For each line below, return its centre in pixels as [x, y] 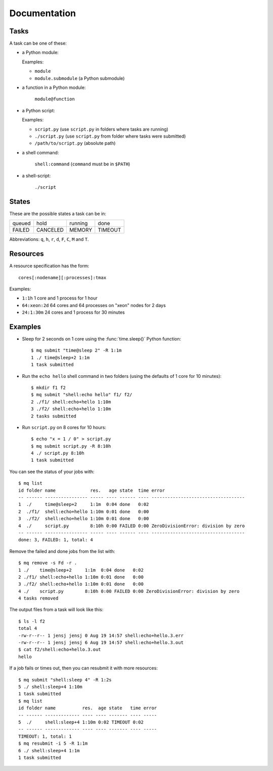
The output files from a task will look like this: [56, 610]
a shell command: [40, 152]
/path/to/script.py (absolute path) [75, 143]
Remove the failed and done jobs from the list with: [62, 551]
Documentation [43, 13]
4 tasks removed [38, 598]
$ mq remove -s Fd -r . [48, 563]
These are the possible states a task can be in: [58, 213]
